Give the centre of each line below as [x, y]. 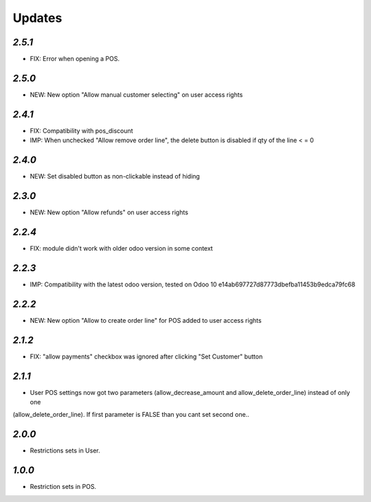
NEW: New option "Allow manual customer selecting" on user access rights [136, 94]
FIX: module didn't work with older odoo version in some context [121, 248]
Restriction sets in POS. [63, 487]
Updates [37, 18]
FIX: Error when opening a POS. [75, 59]
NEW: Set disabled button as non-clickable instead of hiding [115, 176]
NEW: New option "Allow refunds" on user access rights [109, 212]
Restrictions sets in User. [65, 450]
